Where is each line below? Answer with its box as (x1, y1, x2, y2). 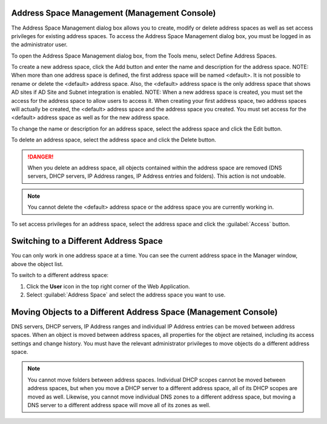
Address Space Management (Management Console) (11, 8, 216, 18)
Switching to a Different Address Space (11, 236, 163, 246)
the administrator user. (11, 41, 68, 48)
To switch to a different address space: (11, 272, 109, 279)
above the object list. (11, 260, 64, 267)
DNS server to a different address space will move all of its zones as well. (27, 402, 211, 409)
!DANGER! (27, 153, 54, 160)
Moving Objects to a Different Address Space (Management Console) (11, 307, 278, 317)
